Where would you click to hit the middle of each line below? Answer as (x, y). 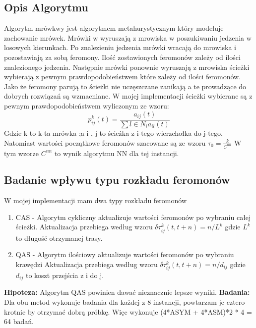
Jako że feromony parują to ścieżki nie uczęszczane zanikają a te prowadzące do (125, 86)
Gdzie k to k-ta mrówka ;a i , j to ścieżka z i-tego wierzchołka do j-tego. (113, 133)
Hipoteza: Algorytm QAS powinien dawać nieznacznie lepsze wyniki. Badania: (127, 292)
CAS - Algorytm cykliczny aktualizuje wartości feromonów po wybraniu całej (133, 217)
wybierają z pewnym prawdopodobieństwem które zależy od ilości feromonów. (123, 77)
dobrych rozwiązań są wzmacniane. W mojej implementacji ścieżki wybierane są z (128, 96)
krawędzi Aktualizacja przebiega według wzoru (87, 264)
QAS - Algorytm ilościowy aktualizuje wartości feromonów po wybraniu (125, 254)
